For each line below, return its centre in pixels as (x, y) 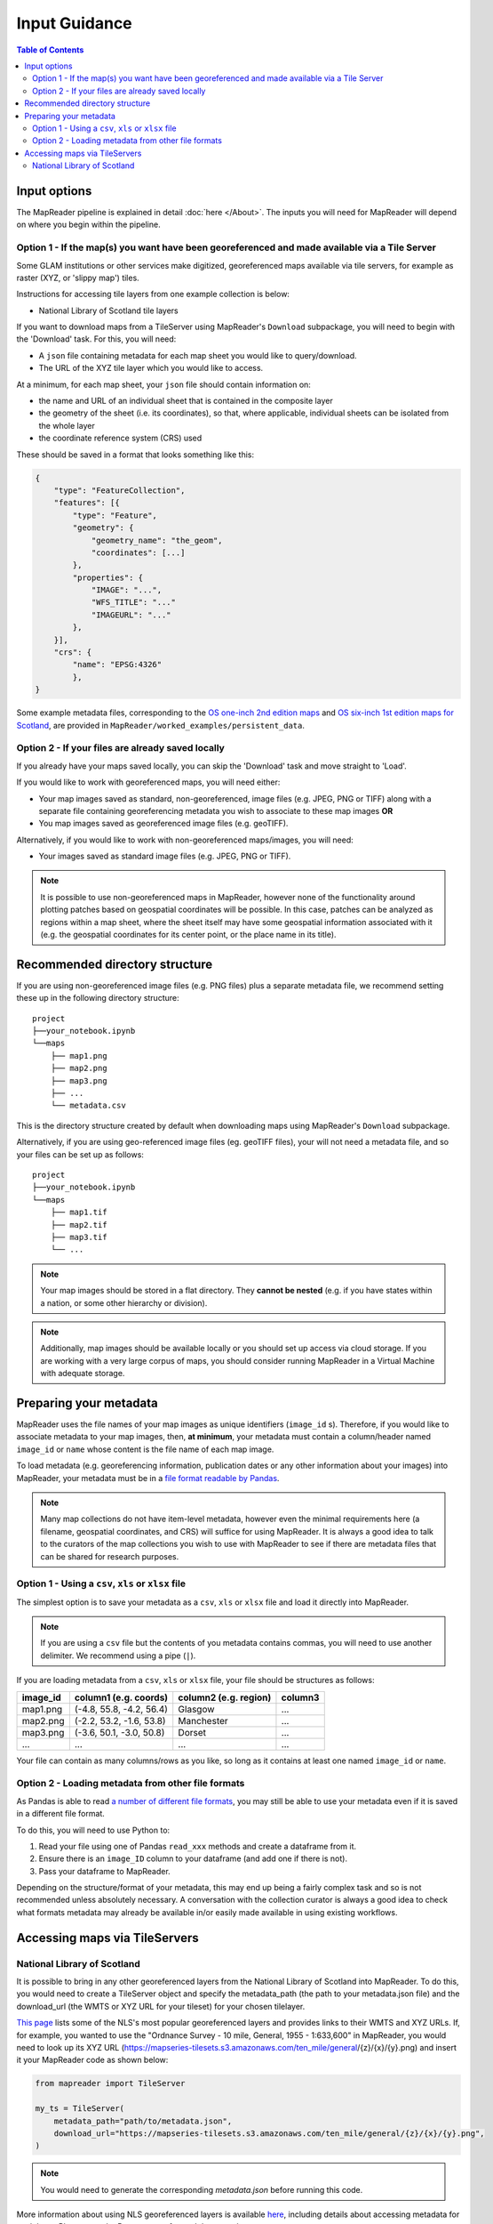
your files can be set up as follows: (80, 1154)
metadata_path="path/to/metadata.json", (143, 2121)
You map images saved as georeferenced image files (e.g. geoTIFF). (163, 824)
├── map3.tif (79, 1237)
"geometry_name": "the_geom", (157, 540)
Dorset (192, 1732)
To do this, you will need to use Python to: (93, 1830)
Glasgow (196, 1709)
